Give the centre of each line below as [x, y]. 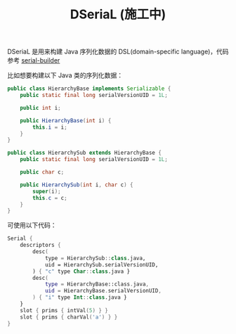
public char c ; [42, 172]
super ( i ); [47, 191]
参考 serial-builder [34, 60]
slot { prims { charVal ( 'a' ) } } [69, 317]
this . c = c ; [50, 198]
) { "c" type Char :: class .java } [81, 271]
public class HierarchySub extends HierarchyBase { [84, 153]
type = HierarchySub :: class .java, [95, 258]
